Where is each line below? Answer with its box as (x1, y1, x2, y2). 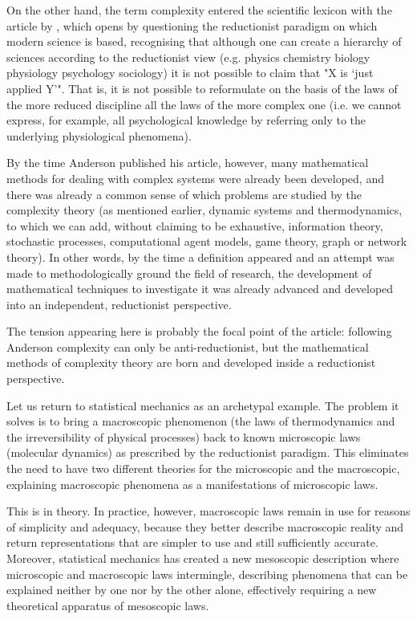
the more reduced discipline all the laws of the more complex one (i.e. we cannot (6, 96, 402, 112)
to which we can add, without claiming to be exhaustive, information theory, (6, 217, 383, 234)
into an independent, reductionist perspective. (6, 295, 232, 312)
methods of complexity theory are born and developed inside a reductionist (6, 354, 376, 371)
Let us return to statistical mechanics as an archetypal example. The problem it (6, 397, 399, 413)
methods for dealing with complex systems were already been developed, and (6, 169, 384, 186)
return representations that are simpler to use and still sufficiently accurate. (6, 534, 379, 551)
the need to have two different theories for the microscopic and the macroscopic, (6, 460, 400, 477)
